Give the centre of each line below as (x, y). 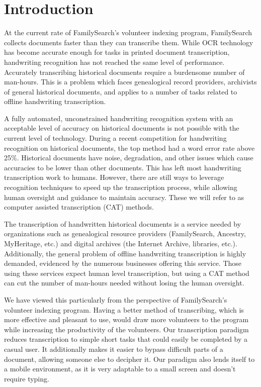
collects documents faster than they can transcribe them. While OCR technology (129, 42)
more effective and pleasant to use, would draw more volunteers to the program (126, 319)
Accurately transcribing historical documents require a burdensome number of (124, 72)
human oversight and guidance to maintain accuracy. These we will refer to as (124, 197)
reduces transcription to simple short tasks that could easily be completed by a (126, 339)
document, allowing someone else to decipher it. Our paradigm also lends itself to (129, 359)
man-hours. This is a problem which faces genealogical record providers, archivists (130, 82)
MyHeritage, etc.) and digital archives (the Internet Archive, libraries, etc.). (121, 243)
